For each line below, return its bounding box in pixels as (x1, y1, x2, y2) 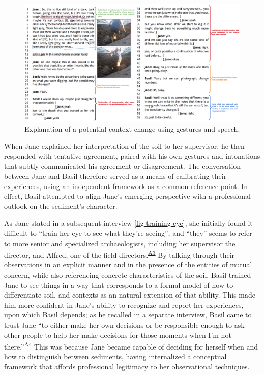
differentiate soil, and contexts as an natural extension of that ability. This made (4, 289, 255, 300)
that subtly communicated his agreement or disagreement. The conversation (4, 160, 241, 171)
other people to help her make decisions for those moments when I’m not (4, 329, 231, 340)
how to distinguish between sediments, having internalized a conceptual (4, 351, 227, 362)
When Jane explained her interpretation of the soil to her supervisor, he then (4, 141, 245, 151)
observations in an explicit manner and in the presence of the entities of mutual (4, 259, 252, 270)
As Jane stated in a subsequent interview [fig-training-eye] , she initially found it (4, 218, 253, 228)
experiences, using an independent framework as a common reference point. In (4, 180, 248, 191)
